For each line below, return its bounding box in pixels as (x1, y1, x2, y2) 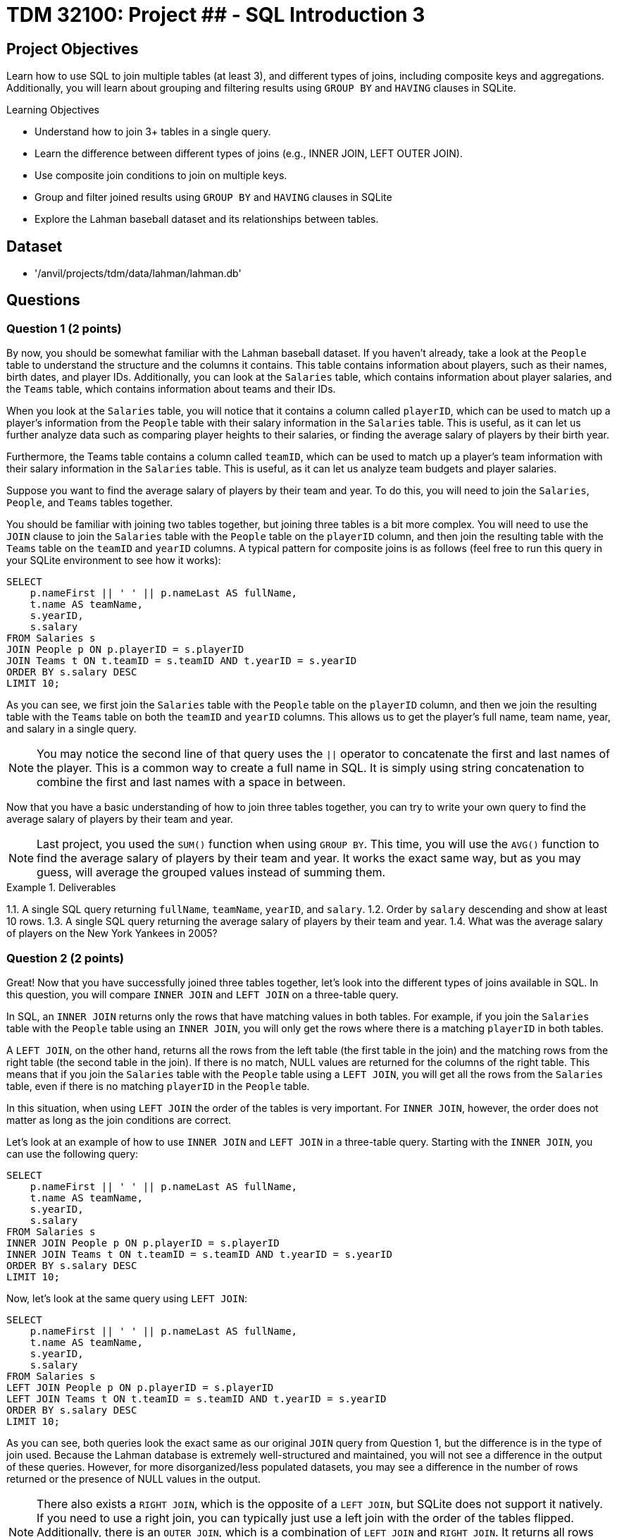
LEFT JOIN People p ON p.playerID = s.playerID (6, 1381, 274, 1393)
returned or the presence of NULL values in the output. (6, 1472, 261, 1485)
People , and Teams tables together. (6, 496, 173, 509)
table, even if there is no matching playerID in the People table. (6, 1079, 310, 1092)
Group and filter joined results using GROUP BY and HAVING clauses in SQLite (35, 191, 392, 204)
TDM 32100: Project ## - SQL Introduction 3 (6, 3, 425, 27)
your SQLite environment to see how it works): (6, 554, 221, 567)
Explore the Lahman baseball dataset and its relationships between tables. (35, 213, 379, 226)
